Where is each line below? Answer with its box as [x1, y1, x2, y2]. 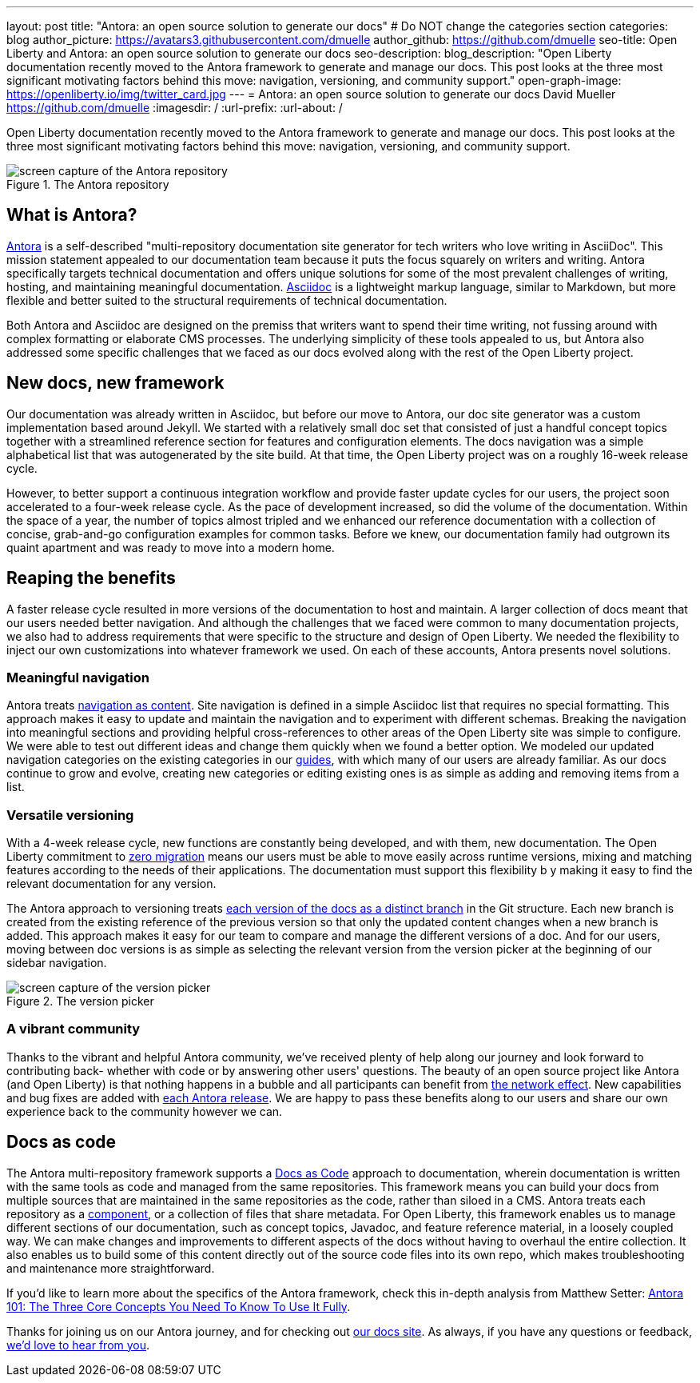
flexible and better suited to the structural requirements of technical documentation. [6, 293, 447, 307]
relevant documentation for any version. [6, 877, 217, 891]
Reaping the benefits [6, 568, 176, 589]
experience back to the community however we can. [6, 1104, 283, 1118]
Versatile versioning [6, 806, 134, 823]
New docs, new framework [6, 373, 225, 394]
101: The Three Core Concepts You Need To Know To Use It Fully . [6, 1299, 351, 1313]
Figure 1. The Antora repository [6, 178, 169, 191]
